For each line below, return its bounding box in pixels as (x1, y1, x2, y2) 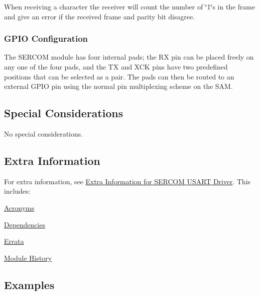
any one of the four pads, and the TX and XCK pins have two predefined (4, 62, 228, 72)
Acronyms (4, 202, 34, 213)
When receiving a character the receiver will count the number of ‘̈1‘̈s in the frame (4, 1, 255, 11)
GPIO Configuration (4, 32, 88, 45)
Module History (4, 252, 52, 263)
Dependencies (4, 219, 45, 229)
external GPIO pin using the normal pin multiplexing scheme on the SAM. (4, 81, 233, 91)
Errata (4, 236, 24, 246)
